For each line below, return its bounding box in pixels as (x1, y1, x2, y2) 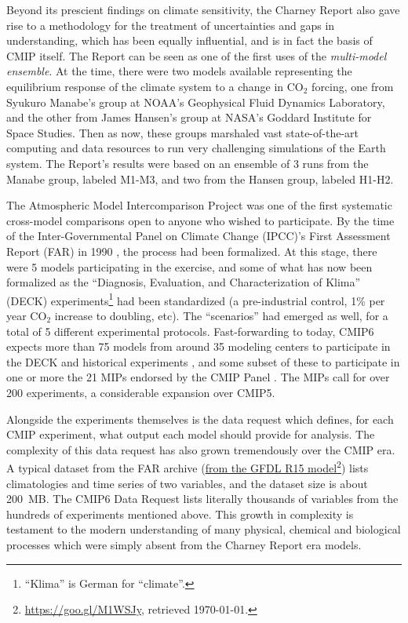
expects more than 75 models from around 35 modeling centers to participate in (6, 338, 391, 355)
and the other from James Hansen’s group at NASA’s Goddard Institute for (6, 109, 372, 126)
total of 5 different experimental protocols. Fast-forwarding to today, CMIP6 (6, 322, 374, 339)
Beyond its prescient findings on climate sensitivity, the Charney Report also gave (6, 2, 400, 17)
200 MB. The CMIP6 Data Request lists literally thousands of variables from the (6, 490, 399, 507)
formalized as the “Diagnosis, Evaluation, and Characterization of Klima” (6, 274, 361, 290)
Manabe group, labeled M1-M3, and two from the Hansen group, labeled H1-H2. (6, 170, 394, 187)
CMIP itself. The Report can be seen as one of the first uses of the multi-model (6, 47, 387, 64)
